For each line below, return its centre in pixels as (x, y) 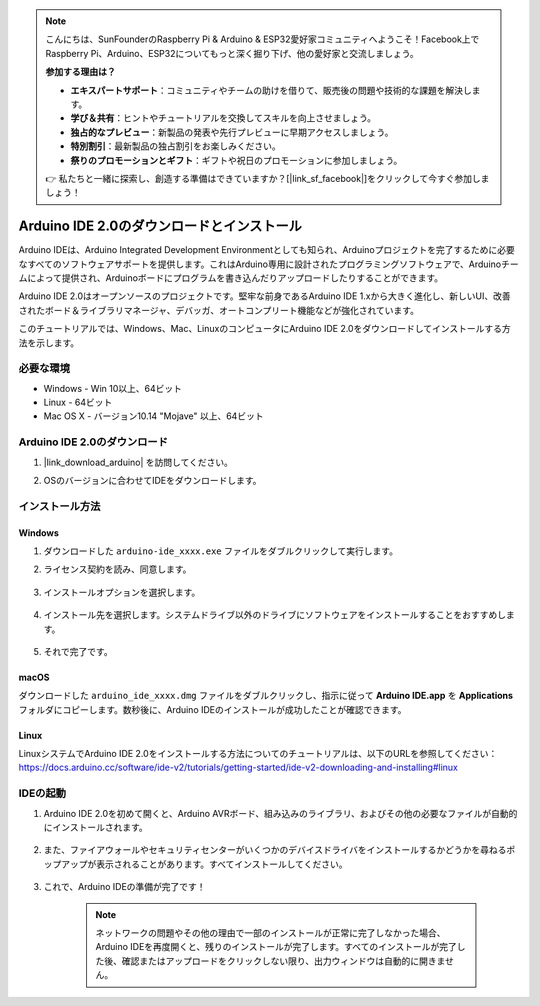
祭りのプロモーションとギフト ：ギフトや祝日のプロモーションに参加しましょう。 (236, 160)
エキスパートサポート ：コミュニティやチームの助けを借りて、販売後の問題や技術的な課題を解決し (271, 90)
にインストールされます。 (96, 827)
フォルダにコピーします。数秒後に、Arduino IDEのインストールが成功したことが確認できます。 (212, 709)
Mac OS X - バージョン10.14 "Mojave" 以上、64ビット (153, 416)
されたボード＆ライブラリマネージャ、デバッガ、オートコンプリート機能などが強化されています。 (219, 310)
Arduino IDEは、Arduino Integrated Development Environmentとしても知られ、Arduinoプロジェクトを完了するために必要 (266, 250)
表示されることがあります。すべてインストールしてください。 (221, 864)
